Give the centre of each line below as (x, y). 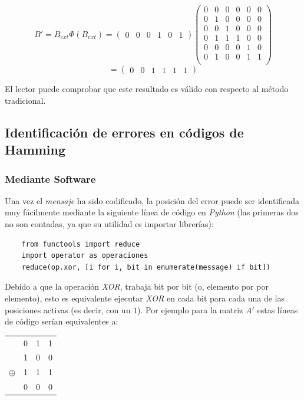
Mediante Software (50, 178)
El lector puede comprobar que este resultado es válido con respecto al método (147, 89)
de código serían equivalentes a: (62, 321)
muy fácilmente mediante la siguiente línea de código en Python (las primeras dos (152, 212)
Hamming (35, 150)
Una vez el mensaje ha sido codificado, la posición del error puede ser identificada (152, 200)
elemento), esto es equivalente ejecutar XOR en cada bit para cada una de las (145, 298)
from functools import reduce (81, 244)
